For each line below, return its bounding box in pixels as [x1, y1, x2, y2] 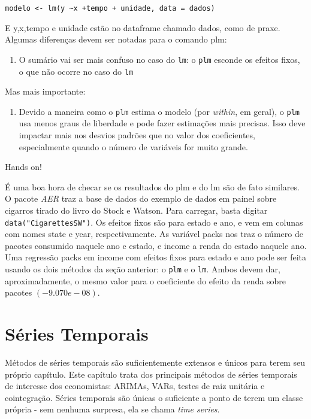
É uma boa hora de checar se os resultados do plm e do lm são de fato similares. [5, 180, 300, 193]
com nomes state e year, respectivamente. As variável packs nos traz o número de [5, 227, 303, 240]
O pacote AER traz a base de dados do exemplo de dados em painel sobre [5, 192, 277, 205]
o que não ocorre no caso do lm [19, 65, 134, 77]
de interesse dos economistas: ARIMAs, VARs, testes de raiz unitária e [5, 379, 265, 392]
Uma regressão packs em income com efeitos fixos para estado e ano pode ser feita [5, 251, 307, 263]
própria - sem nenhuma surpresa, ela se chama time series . [5, 403, 220, 415]
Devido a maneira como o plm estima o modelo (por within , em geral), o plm [19, 105, 300, 117]
